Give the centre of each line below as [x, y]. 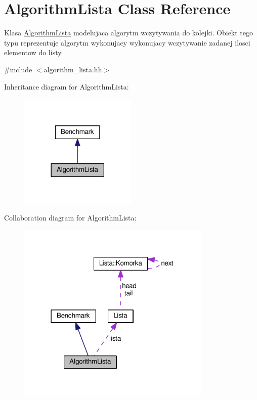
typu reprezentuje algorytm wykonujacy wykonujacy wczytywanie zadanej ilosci [127, 42]
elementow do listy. [34, 52]
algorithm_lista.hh [73, 69]
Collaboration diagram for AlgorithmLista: [70, 218]
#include [18, 69]
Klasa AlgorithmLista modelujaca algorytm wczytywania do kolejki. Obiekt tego [129, 33]
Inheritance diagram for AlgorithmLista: [67, 86]
